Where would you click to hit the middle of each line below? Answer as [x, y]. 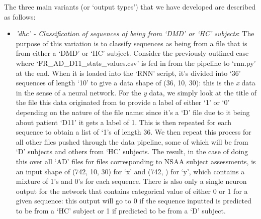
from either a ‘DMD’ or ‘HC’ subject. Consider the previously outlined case [132, 53]
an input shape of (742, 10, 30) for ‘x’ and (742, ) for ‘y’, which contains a [130, 171]
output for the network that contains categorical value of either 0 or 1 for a [132, 191]
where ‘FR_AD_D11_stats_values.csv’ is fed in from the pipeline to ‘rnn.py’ [136, 63]
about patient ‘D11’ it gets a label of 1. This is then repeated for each [124, 122]
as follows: [20, 16]
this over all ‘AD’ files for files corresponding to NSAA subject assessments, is [136, 161]
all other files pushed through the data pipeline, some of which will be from [132, 141]
